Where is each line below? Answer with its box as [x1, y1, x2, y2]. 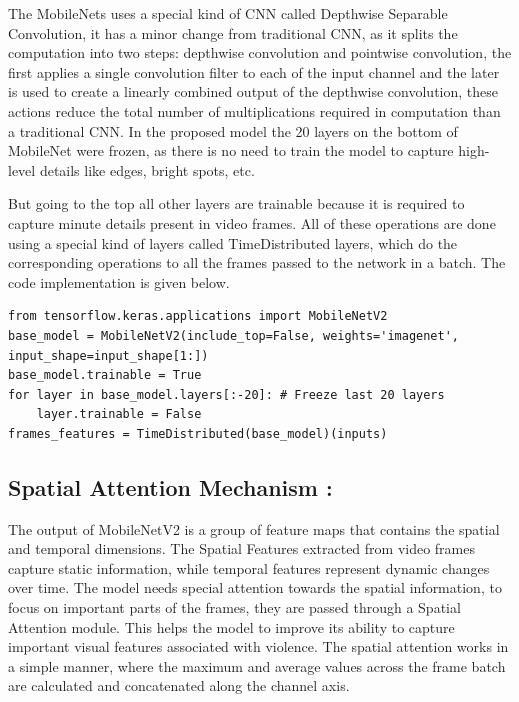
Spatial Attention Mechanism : [8, 471, 333, 502]
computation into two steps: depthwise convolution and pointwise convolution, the [8, 42, 512, 63]
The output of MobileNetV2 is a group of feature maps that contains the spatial [8, 518, 500, 539]
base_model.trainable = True [8, 368, 202, 383]
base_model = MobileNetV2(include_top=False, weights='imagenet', [8, 328, 460, 343]
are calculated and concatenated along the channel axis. [8, 675, 350, 696]
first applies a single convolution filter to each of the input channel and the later [8, 61, 500, 82]
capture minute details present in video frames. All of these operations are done [8, 212, 496, 233]
